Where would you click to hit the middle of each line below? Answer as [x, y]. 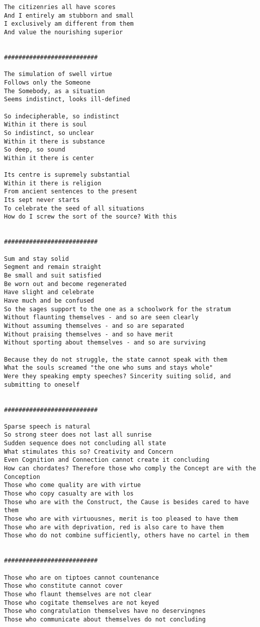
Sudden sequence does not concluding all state [85, 443]
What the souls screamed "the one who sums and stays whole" [109, 368]
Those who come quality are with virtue [73, 485]
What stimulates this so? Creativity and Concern [89, 451]
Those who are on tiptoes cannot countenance [81, 577]
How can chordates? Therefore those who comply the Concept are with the [130, 469]
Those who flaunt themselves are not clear [78, 594]
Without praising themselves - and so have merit [89, 334]
